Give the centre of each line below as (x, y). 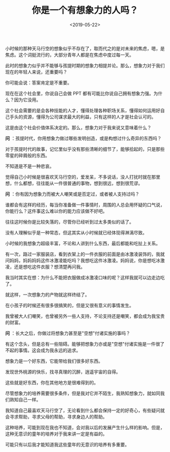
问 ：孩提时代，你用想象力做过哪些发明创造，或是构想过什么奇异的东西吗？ (83, 138)
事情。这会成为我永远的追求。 (50, 350)
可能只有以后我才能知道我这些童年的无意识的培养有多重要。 (67, 444)
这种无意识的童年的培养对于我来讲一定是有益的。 (56, 434)
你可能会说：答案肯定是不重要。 (38, 83)
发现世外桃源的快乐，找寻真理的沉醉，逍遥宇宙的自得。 (63, 372)
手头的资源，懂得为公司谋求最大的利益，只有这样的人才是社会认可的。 (82, 116)
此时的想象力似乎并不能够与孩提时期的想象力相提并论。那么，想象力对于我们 (85, 65)
